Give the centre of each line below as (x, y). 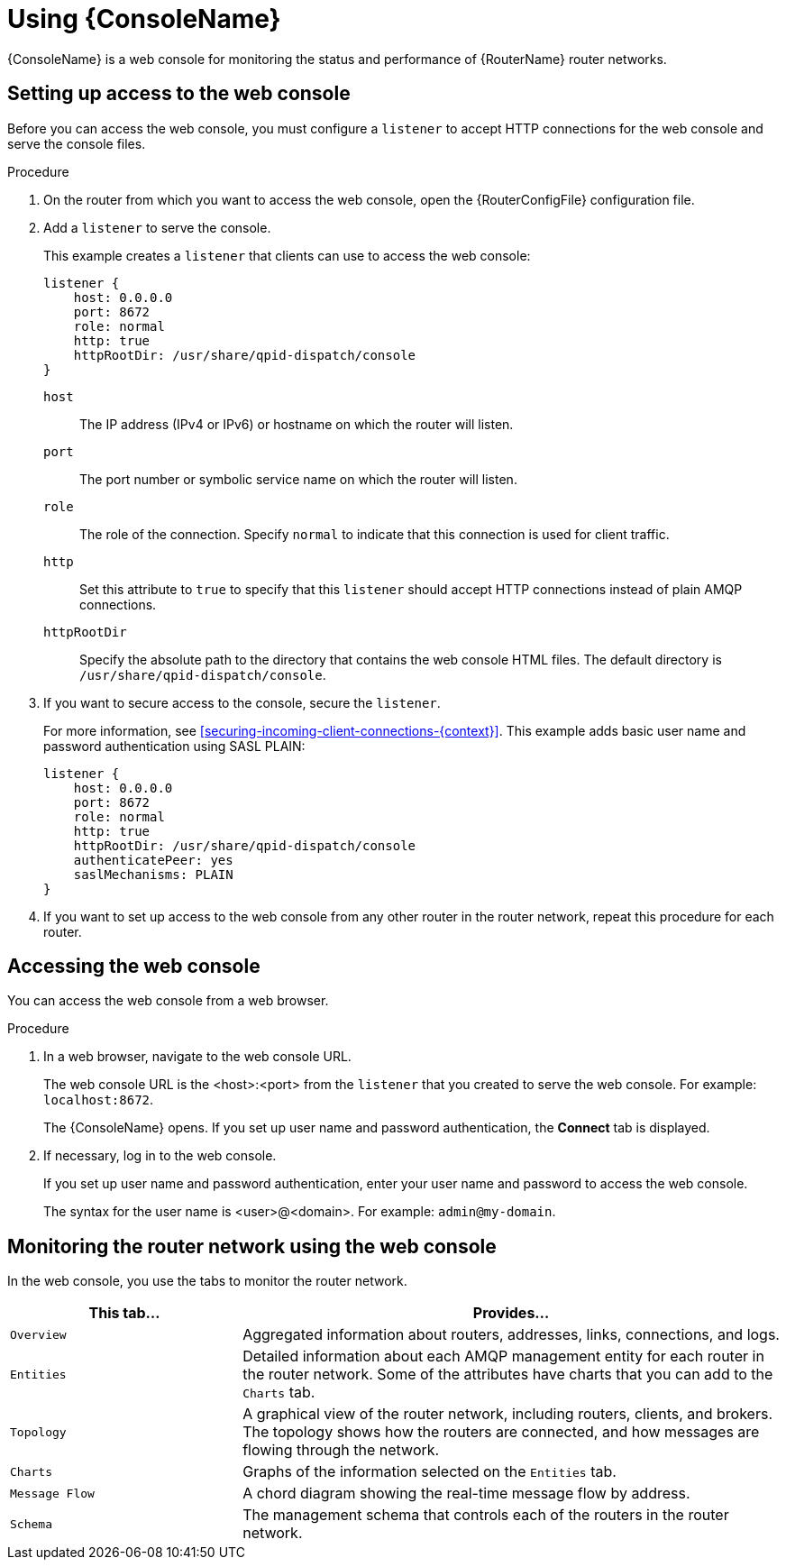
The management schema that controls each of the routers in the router (486, 1515)
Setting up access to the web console (179, 94)
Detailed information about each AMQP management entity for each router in (503, 1356)
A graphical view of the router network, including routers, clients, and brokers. (507, 1414)
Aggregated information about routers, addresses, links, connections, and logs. (511, 1335)
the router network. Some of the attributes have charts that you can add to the (508, 1375)
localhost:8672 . (99, 1100)
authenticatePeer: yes (153, 860)
